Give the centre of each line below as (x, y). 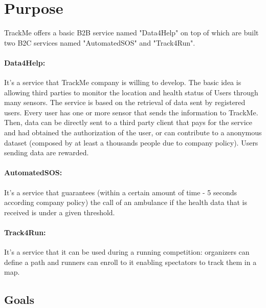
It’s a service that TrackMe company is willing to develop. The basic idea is (123, 82)
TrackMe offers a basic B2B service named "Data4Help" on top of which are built (131, 33)
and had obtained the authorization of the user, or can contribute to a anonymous (133, 132)
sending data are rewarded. (47, 152)
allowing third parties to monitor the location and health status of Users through (131, 92)
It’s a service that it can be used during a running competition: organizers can (127, 252)
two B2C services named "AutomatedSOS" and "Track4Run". (100, 42)
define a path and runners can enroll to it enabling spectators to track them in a (130, 262)
